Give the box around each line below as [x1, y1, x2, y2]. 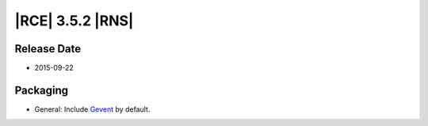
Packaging [14, 83, 69, 97]
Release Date [14, 42, 82, 55]
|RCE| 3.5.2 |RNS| [14, 12, 134, 29]
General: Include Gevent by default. [34, 104, 151, 114]
